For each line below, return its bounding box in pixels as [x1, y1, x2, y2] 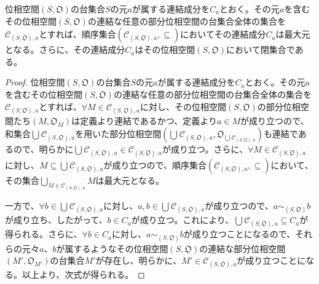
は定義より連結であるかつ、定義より [71, 114, 217, 127]
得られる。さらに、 [5, 227, 82, 240]
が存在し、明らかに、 [95, 254, 182, 267]
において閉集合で [226, 43, 295, 56]
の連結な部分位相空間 [199, 242, 286, 254]
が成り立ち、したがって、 [5, 213, 108, 226]
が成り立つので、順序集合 [103, 158, 207, 171]
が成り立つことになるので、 [183, 227, 296, 240]
